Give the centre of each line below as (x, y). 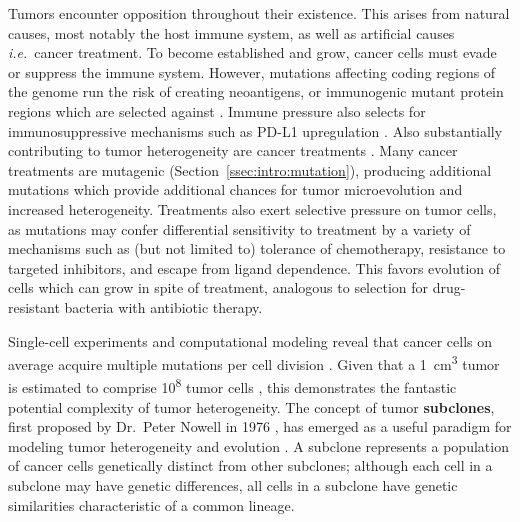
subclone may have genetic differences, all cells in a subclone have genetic (233, 484)
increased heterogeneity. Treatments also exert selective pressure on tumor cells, (252, 208)
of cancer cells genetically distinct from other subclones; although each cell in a (250, 465)
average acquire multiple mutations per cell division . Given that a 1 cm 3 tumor (254, 362)
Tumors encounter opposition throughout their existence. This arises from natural (259, 13)
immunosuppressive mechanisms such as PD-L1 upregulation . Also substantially (255, 130)
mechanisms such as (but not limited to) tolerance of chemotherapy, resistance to (257, 248)
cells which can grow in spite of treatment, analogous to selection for (218, 287)
